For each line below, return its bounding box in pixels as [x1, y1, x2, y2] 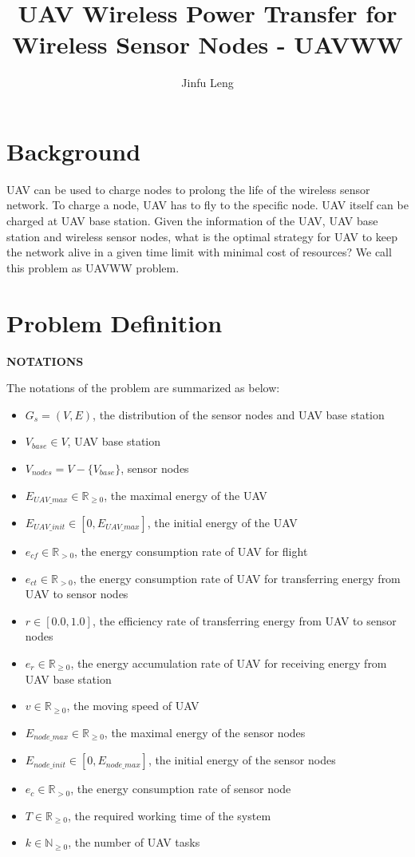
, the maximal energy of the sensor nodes [104, 724, 306, 740]
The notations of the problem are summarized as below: [6, 379, 280, 396]
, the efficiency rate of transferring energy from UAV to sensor [92, 612, 397, 629]
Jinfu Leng [181, 74, 234, 91]
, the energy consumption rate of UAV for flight [74, 542, 308, 559]
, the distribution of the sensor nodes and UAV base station [93, 406, 385, 423]
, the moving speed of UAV [66, 697, 200, 714]
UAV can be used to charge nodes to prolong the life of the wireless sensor [6, 181, 370, 197]
